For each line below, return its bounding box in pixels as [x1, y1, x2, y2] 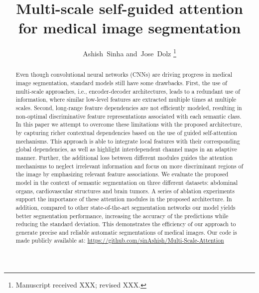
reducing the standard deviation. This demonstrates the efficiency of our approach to [15, 220, 236, 228]
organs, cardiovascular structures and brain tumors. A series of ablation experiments [15, 186, 235, 195]
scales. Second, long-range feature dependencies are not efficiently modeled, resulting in [15, 103, 242, 112]
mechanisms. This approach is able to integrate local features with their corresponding [15, 137, 240, 145]
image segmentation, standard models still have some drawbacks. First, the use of [15, 79, 227, 87]
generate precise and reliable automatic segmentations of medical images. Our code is [15, 228, 237, 236]
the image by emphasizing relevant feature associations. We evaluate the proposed [15, 170, 229, 178]
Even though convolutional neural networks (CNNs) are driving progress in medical [15, 70, 233, 79]
